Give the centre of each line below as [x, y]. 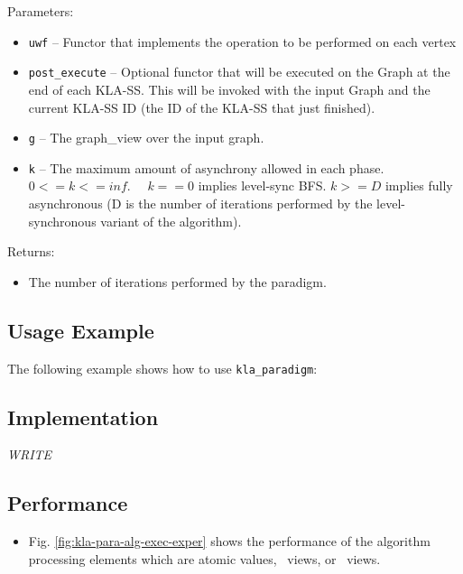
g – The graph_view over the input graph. [146, 138]
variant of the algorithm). [171, 221]
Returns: [31, 251]
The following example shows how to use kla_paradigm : [162, 368]
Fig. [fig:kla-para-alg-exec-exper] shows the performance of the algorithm [229, 541]
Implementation [83, 417]
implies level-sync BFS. [262, 185]
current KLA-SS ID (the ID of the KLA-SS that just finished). [202, 107]
